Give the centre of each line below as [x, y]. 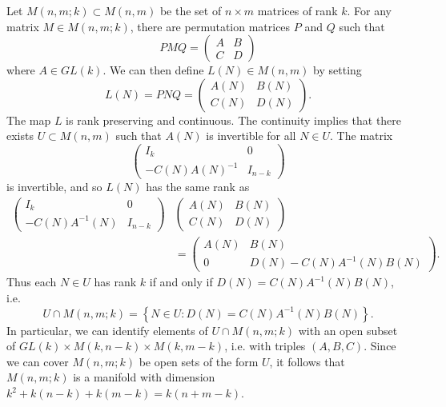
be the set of [191, 10]
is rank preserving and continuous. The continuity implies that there [234, 120]
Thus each [32, 282]
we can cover [38, 361]
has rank [115, 282]
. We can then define [153, 70]
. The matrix [362, 136]
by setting [338, 70]
